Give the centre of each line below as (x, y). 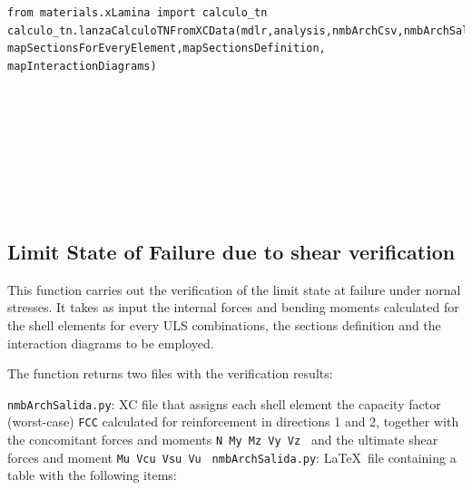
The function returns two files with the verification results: (170, 373)
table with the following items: (92, 475)
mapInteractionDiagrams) (82, 66)
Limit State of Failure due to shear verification (231, 251)
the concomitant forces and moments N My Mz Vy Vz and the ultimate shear (223, 440)
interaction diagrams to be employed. (111, 343)
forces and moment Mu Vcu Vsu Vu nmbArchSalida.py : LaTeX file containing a (232, 457)
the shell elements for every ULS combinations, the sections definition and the (224, 324)
